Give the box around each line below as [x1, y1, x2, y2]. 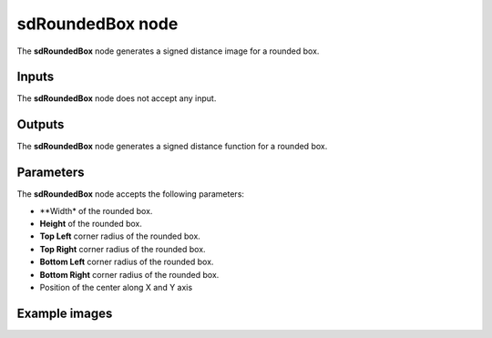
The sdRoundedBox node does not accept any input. [16, 93, 217, 104]
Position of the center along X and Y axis [39, 282, 193, 292]
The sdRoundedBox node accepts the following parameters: [16, 189, 245, 200]
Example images [16, 305, 113, 321]
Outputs [16, 117, 65, 132]
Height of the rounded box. [39, 219, 143, 230]
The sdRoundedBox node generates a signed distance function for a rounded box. [16, 141, 328, 152]
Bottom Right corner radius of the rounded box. [39, 269, 220, 280]
